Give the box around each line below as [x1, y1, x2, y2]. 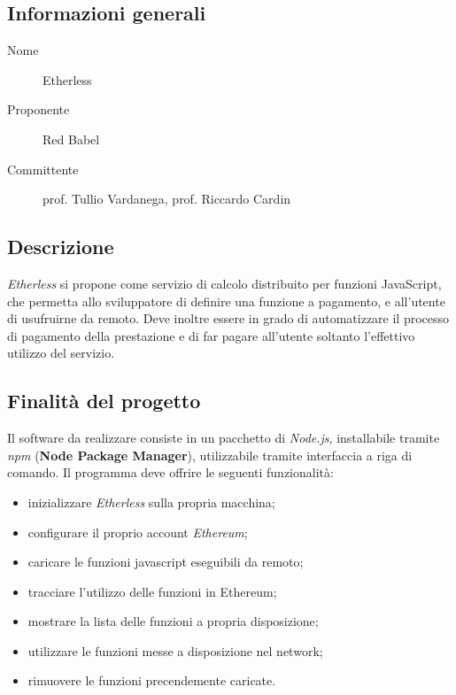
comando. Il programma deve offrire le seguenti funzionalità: [7, 463, 334, 482]
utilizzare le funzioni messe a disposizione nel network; [27, 641, 323, 660]
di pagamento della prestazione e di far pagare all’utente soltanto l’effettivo [7, 326, 415, 344]
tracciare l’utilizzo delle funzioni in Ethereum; [27, 582, 277, 600]
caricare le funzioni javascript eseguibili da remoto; [27, 552, 304, 571]
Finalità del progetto [7, 387, 201, 414]
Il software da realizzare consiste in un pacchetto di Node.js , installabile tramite [7, 429, 440, 447]
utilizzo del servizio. [7, 344, 115, 362]
